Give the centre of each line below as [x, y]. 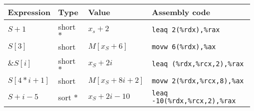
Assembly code [181, 12]
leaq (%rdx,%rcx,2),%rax [198, 64]
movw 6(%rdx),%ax [184, 46]
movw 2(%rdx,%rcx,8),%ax [198, 81]
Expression [29, 12]
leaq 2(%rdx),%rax [186, 29]
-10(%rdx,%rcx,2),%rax [194, 101]
